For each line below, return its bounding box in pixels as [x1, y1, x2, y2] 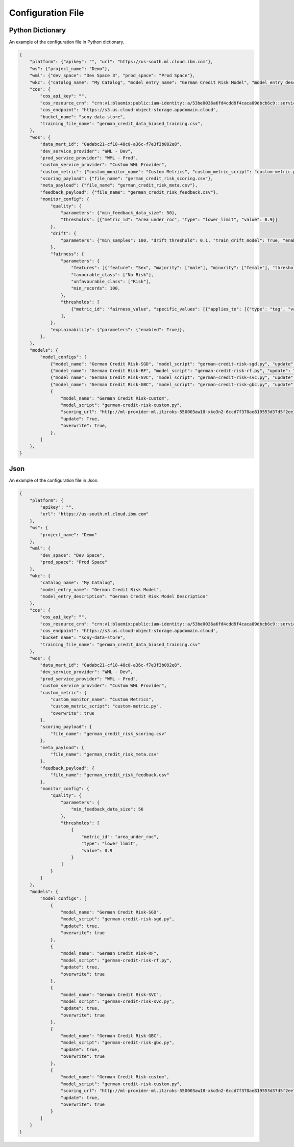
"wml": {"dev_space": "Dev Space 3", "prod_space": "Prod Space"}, [29, 73, 196, 78]
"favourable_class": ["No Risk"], [71, 272, 154, 277]
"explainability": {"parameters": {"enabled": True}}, [50, 327, 185, 332]
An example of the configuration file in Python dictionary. [9, 39, 124, 45]
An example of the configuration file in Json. [9, 477, 99, 483]
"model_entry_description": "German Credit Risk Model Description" [40, 594, 208, 600]
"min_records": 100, [71, 286, 121, 291]
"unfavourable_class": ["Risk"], [71, 279, 151, 284]
